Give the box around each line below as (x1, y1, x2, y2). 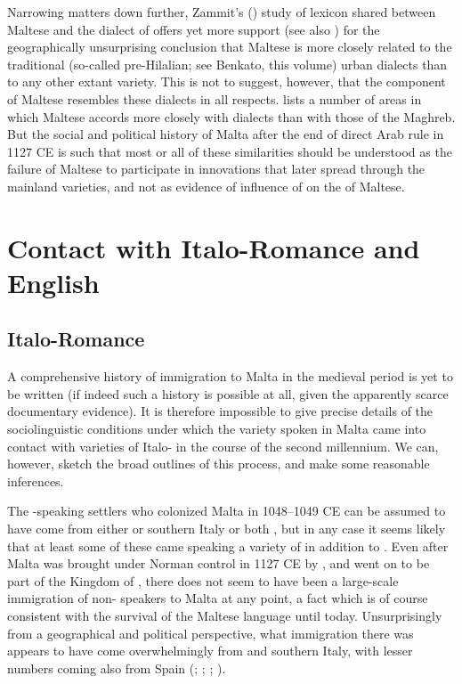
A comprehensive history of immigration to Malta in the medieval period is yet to (7, 367, 453, 386)
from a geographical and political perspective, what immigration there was (7, 623, 414, 642)
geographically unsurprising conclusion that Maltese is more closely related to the (7, 37, 452, 56)
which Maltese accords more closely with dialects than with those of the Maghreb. (7, 107, 456, 126)
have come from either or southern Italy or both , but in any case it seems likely (7, 519, 446, 538)
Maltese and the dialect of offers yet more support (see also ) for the (7, 20, 380, 38)
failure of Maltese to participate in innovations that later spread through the (7, 159, 426, 178)
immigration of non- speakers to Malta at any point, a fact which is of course (7, 589, 428, 607)
